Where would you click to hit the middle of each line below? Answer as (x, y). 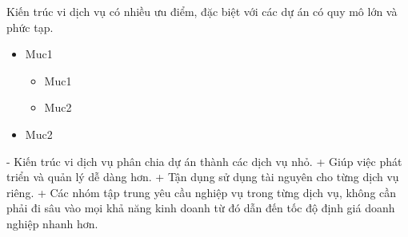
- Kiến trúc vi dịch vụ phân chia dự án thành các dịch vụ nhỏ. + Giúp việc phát (204, 161)
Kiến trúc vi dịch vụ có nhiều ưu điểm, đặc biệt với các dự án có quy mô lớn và (202, 11)
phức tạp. (30, 27)
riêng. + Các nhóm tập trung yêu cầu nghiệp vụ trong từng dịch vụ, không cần (202, 192)
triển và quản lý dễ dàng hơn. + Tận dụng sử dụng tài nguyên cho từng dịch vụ (203, 177)
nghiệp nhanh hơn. (52, 223)
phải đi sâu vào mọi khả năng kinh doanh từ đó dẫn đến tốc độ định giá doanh (201, 208)
